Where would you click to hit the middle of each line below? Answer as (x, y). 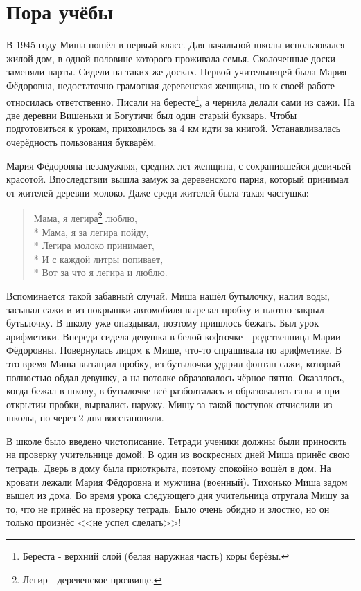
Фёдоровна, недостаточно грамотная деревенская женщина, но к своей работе (170, 85)
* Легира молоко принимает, (94, 245)
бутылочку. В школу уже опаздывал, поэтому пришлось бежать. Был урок (163, 323)
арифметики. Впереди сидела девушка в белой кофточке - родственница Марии (174, 336)
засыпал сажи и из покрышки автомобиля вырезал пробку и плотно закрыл (165, 309)
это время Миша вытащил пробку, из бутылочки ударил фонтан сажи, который (174, 363)
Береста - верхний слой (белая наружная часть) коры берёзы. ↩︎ (156, 556)
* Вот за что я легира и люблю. (100, 272)
